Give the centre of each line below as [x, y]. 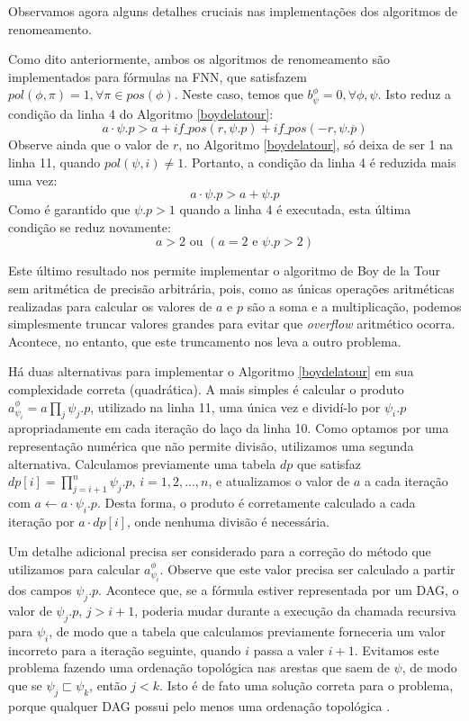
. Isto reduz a [415, 94]
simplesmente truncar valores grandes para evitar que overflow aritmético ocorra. [232, 324]
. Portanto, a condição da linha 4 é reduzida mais [320, 162]
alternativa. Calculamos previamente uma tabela [142, 463]
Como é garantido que [69, 209]
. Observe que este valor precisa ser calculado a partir [307, 568]
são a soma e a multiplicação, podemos [354, 306]
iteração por [41, 521]
